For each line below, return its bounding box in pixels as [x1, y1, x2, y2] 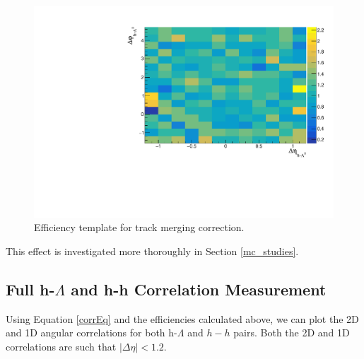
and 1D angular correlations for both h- [6, 325, 177, 340]
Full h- [6, 278, 55, 300]
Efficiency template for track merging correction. [34, 220, 245, 235]
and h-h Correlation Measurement [71, 278, 327, 300]
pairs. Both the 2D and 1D [233, 325, 350, 340]
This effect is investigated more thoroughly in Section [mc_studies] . [6, 243, 299, 258]
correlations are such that [6, 339, 117, 353]
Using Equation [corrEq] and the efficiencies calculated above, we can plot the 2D [6, 311, 359, 326]
